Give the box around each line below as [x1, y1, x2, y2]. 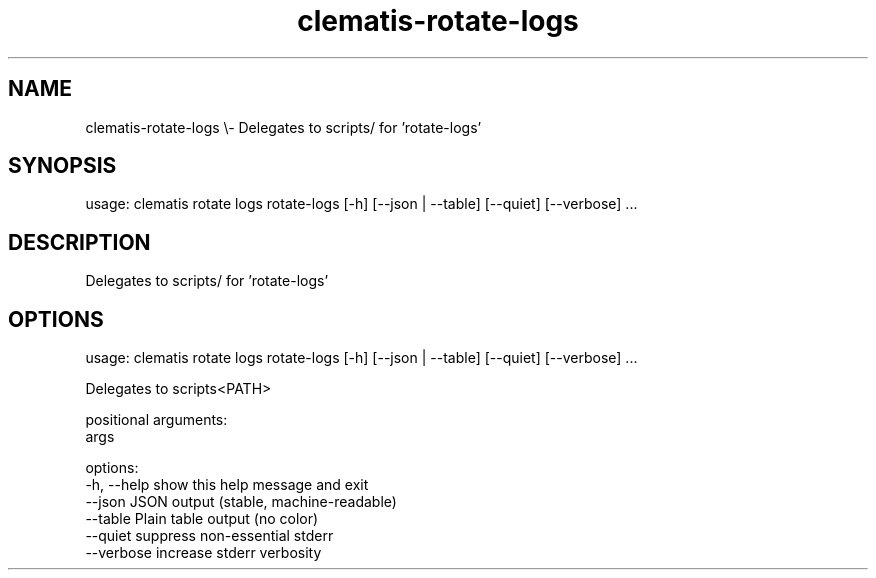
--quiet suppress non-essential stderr [85, 527, 334, 545]
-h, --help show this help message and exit [85, 476, 369, 494]
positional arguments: [85, 411, 228, 429]
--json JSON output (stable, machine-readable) [85, 493, 397, 511]
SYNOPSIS [8, 153, 117, 179]
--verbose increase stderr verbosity [85, 544, 322, 562]
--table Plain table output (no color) [85, 510, 319, 528]
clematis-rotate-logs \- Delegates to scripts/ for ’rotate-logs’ [85, 118, 482, 136]
